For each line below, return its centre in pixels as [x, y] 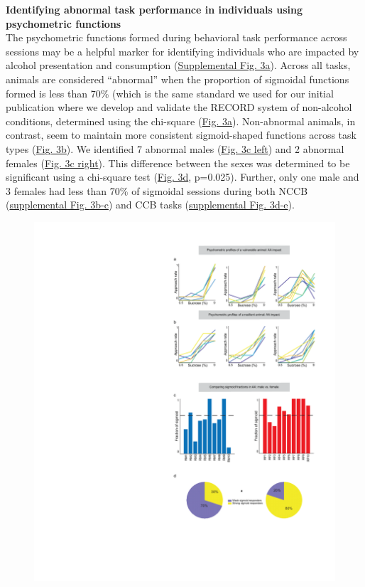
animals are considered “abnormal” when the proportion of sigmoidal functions [178, 79]
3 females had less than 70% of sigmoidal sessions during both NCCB [157, 190]
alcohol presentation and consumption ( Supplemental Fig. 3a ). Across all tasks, [178, 65]
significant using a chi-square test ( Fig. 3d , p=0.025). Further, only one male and [182, 177]
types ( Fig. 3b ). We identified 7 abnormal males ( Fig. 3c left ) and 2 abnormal [175, 148]
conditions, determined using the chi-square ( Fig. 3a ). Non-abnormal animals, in [181, 121]
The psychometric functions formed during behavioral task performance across [176, 37]
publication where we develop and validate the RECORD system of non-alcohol [179, 107]
